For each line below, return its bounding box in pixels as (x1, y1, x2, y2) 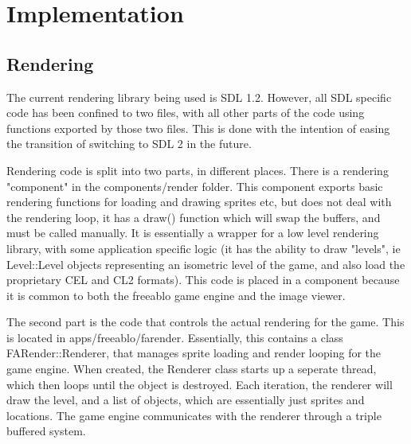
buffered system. (6, 423, 86, 439)
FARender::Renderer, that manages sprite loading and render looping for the (6, 345, 382, 361)
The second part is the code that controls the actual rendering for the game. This (6, 314, 405, 330)
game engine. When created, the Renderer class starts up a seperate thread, (6, 360, 377, 377)
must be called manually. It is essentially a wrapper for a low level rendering (6, 224, 379, 241)
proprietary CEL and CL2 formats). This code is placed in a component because (6, 271, 400, 288)
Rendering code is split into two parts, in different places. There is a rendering (6, 162, 389, 178)
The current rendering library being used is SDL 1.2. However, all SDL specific (6, 88, 392, 105)
